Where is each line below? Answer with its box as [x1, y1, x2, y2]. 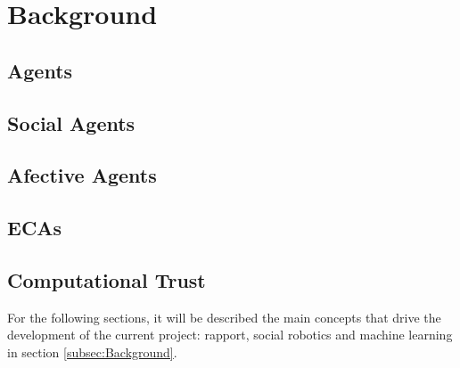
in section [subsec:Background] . [7, 342, 177, 361]
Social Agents [7, 109, 136, 136]
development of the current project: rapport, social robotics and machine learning [7, 325, 453, 344]
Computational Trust [7, 266, 206, 293]
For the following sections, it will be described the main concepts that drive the [7, 307, 441, 326]
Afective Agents [7, 161, 157, 189]
